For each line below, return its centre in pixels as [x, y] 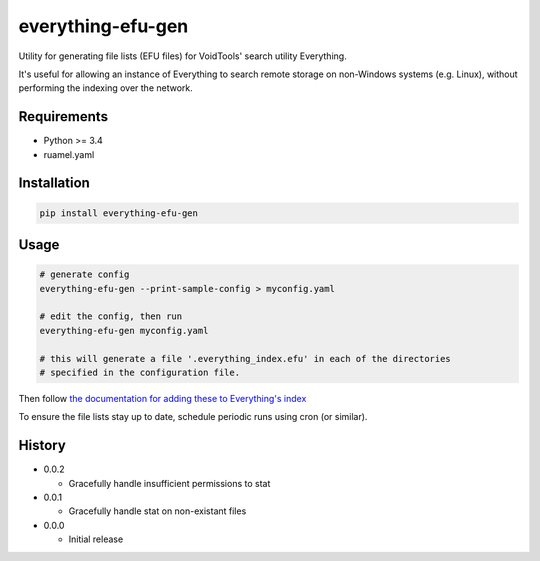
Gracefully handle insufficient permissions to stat [169, 483]
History [42, 445]
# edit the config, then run [111, 316]
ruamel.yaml [69, 154]
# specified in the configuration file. [139, 372]
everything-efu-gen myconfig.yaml [124, 330]
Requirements [63, 116]
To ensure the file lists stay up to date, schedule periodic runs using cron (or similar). [193, 417]
